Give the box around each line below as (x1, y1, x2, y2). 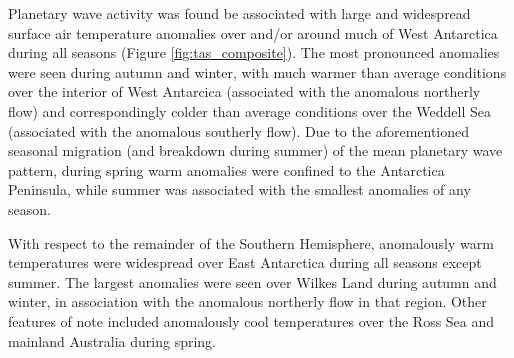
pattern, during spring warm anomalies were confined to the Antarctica (8, 159, 445, 180)
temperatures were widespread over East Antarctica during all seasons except (8, 252, 482, 273)
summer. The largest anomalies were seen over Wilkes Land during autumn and (8, 271, 497, 292)
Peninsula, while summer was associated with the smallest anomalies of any (8, 179, 471, 200)
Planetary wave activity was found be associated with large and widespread (8, 3, 471, 23)
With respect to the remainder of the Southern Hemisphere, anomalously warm (8, 232, 494, 253)
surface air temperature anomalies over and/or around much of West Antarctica (8, 22, 498, 43)
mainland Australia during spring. (8, 330, 216, 351)
